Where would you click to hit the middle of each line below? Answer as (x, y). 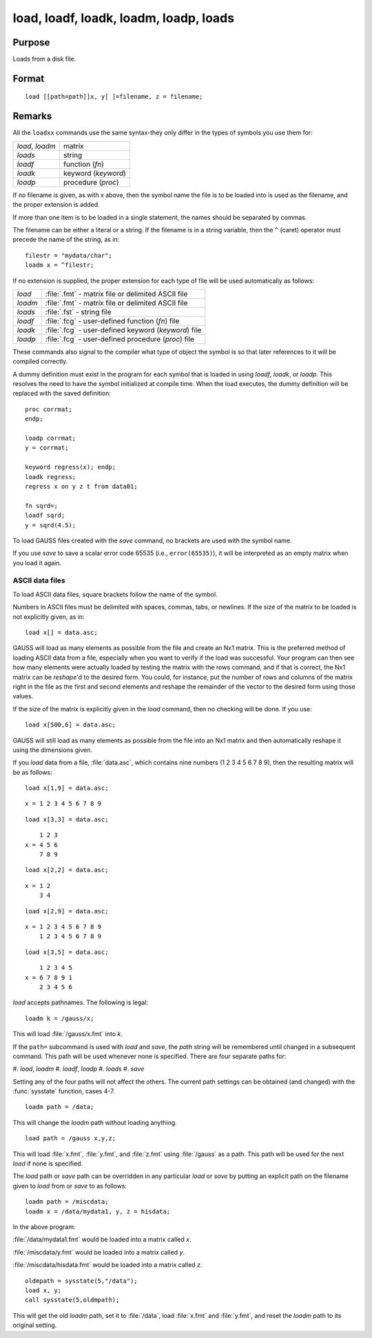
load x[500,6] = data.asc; (71, 725)
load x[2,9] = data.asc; (67, 911)
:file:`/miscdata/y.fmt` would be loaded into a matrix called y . (99, 1252)
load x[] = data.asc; (61, 633)
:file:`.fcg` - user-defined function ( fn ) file (112, 321)
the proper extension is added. (56, 205)
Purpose (31, 42)
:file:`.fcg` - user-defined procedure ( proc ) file (120, 339)
